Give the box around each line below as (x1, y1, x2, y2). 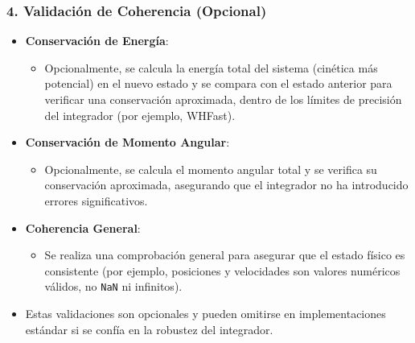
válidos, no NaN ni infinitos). (44, 278, 183, 295)
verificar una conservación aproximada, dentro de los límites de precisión (44, 91, 402, 107)
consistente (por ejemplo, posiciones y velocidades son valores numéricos (44, 262, 401, 279)
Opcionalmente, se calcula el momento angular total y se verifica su (44, 160, 377, 177)
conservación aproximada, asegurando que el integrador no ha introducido (44, 176, 409, 193)
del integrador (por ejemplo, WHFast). (44, 106, 236, 123)
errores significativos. (44, 192, 148, 209)
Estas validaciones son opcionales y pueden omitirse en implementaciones (25, 305, 386, 321)
